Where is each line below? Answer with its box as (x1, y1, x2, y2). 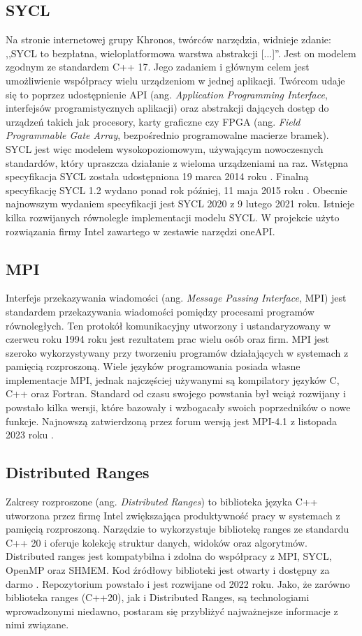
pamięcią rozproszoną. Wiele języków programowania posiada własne (6, 359, 301, 374)
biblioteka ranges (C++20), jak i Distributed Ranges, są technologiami (6, 590, 310, 605)
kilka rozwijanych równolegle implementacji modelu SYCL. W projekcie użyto (6, 209, 340, 224)
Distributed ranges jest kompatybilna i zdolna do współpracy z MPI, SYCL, (6, 549, 332, 563)
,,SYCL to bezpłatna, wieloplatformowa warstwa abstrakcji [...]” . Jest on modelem (6, 45, 356, 60)
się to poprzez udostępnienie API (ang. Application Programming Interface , (6, 87, 328, 101)
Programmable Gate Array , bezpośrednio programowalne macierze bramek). (6, 128, 329, 142)
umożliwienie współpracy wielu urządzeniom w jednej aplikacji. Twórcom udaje (6, 73, 345, 87)
